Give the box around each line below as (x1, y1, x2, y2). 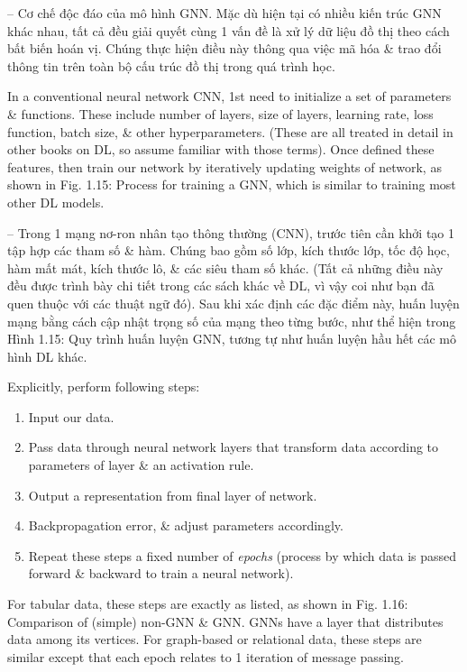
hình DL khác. (7, 346, 87, 365)
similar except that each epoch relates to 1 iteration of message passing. (7, 647, 404, 666)
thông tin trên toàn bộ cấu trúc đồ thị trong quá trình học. (7, 56, 335, 75)
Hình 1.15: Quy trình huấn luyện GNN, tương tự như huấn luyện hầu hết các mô (7, 329, 456, 348)
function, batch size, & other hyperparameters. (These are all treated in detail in (7, 122, 453, 141)
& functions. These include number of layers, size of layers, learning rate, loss (7, 104, 434, 123)
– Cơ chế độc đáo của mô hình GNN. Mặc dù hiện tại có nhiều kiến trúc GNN (7, 4, 442, 22)
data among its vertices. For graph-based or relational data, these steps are (7, 630, 422, 649)
